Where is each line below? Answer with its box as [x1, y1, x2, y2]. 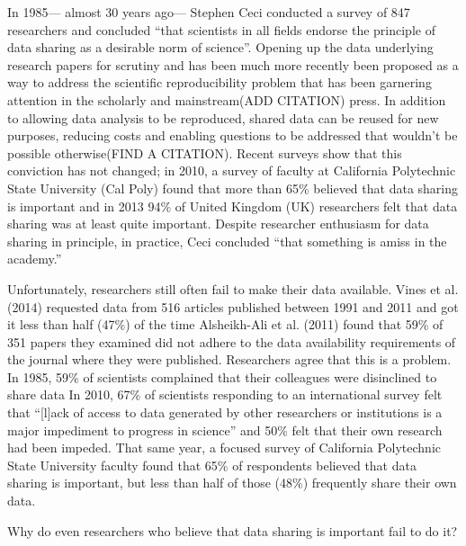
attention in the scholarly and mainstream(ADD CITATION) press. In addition [7, 90, 446, 109]
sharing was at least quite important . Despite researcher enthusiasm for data [7, 214, 429, 233]
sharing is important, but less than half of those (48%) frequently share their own [7, 473, 457, 492]
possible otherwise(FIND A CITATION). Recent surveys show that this [7, 143, 402, 162]
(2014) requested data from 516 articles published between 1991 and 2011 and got [7, 297, 459, 316]
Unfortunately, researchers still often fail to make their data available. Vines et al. [7, 279, 459, 298]
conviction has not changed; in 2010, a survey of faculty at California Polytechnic [7, 161, 456, 180]
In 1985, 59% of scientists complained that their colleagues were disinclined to [7, 367, 437, 386]
